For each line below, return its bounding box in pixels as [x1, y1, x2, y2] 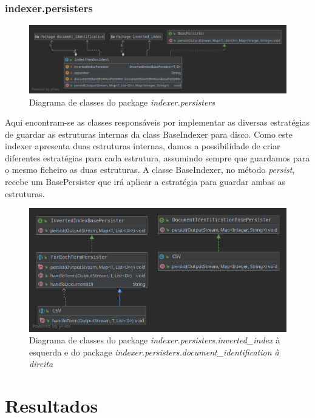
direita [29, 357, 53, 370]
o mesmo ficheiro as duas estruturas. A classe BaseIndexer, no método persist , [5, 163, 295, 176]
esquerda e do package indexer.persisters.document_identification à [29, 345, 279, 358]
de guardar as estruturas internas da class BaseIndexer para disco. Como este [5, 127, 293, 140]
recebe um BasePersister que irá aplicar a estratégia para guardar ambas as [5, 175, 285, 188]
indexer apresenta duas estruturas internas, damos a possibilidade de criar [5, 140, 280, 152]
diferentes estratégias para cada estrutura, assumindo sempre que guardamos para [5, 151, 310, 164]
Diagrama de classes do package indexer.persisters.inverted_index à [29, 334, 280, 346]
